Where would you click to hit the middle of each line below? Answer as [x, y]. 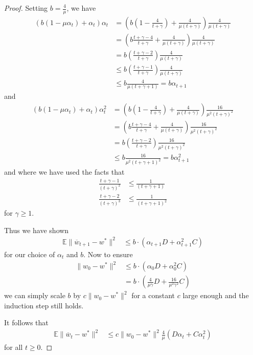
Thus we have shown [37, 230]
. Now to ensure [108, 254]
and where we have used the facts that [64, 172]
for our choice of [30, 254]
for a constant [153, 295]
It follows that [26, 322]
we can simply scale [35, 295]
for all [14, 347]
